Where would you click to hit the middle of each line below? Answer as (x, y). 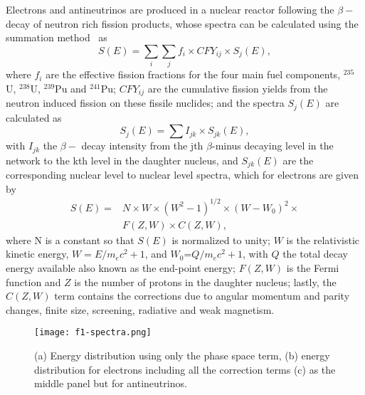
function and (33, 281)
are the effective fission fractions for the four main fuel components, (193, 74)
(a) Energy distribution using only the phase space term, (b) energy (182, 355)
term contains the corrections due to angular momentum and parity (202, 296)
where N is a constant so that (70, 239)
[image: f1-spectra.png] (93, 333)
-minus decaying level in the (273, 146)
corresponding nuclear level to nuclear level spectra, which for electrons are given (182, 175)
